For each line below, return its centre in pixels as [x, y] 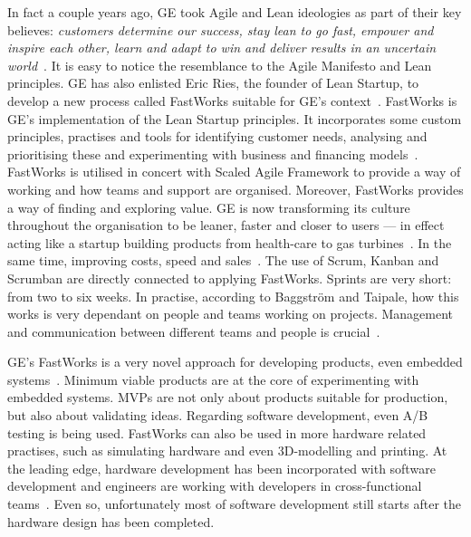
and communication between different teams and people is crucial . [194, 331]
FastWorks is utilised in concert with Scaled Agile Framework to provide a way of [234, 172]
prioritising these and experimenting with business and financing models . [213, 153]
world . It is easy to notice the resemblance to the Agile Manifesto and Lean [220, 65]
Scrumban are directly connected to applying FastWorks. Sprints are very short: [230, 278]
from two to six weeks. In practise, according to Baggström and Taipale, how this [233, 296]
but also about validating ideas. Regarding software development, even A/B [218, 415]
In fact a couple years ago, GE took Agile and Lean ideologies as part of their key [235, 12]
